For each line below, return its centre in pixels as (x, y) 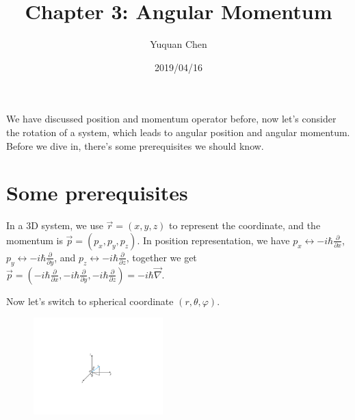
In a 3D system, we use (55, 225)
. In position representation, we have (213, 240)
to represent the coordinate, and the (245, 225)
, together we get (161, 257)
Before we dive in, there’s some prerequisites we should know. (135, 145)
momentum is (35, 240)
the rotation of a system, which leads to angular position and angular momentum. (178, 132)
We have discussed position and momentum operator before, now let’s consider (171, 119)
